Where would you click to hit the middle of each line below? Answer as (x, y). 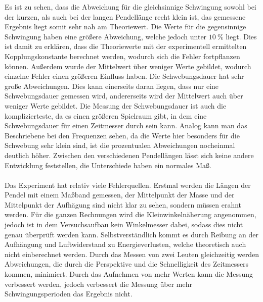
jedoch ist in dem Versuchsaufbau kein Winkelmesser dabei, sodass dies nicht (124, 224)
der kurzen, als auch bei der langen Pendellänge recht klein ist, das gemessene (125, 16)
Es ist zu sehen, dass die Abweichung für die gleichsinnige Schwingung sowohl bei (130, 7)
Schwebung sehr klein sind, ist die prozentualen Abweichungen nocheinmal (120, 145)
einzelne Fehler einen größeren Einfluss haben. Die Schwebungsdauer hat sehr (124, 76)
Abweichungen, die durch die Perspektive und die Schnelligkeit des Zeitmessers (127, 264)
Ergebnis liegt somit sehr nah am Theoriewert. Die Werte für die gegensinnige (125, 27)
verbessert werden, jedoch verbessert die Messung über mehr (98, 284)
